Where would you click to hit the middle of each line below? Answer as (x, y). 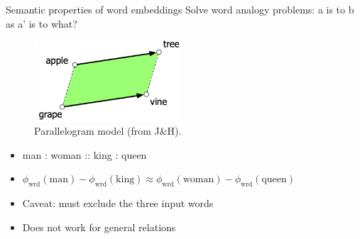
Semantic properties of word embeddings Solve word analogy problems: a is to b (180, 9)
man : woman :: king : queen (84, 154)
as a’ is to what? (42, 23)
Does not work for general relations (99, 227)
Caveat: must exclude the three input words (118, 203)
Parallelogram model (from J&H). (108, 131)
